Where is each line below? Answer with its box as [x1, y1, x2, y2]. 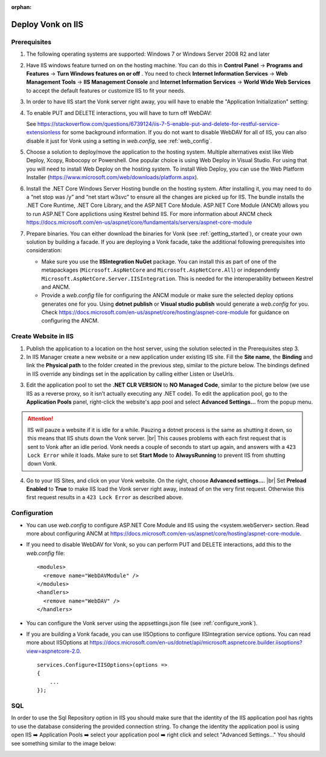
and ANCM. [41, 283, 71, 290]
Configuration [11, 509, 54, 517]
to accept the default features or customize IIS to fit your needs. [26, 87, 185, 94]
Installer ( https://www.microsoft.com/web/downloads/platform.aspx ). [26, 174, 199, 181]
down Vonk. [27, 460, 57, 467]
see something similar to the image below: [11, 739, 117, 747]
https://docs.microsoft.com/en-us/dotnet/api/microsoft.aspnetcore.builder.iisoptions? [89, 639, 303, 646]
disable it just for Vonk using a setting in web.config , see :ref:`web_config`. [26, 137, 213, 145]
